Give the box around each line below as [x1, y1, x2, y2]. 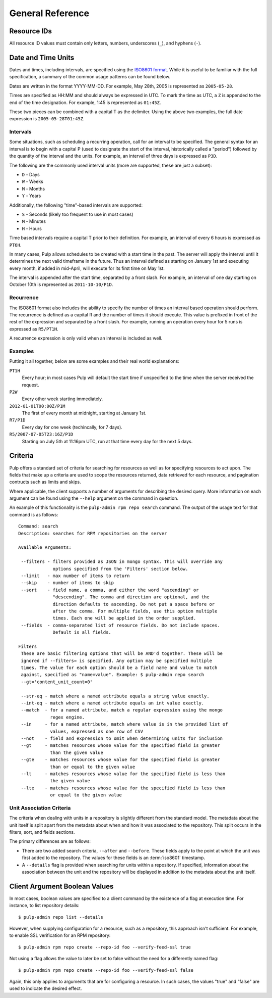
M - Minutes [22, 218, 46, 224]
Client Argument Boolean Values [9, 882, 114, 890]
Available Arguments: [18, 545, 72, 550]
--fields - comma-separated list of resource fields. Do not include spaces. [21, 622, 220, 628]
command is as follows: [9, 511, 58, 517]
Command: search [18, 524, 58, 529]
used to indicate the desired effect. [9, 985, 82, 991]
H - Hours [22, 225, 42, 231]
